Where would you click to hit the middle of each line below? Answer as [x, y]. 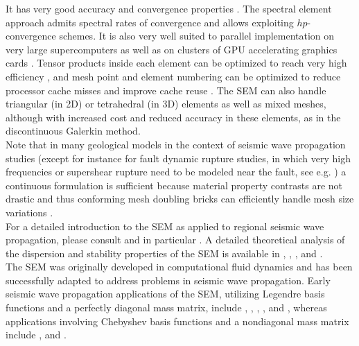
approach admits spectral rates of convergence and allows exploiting [150, 22]
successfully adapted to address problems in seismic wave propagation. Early [168, 280]
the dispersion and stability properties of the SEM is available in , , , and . [164, 253]
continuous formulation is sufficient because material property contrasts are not [174, 185]
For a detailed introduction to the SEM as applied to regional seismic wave [165, 226]
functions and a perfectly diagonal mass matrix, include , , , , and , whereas [166, 308]
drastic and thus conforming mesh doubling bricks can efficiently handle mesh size [180, 199]
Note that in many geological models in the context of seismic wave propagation [176, 144]
